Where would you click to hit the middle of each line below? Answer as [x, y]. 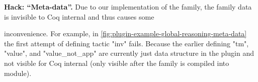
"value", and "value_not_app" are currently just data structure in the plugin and [129, 53]
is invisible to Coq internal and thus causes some [79, 16]
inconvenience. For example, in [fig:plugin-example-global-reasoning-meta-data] [125, 33]
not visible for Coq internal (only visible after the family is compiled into [117, 63]
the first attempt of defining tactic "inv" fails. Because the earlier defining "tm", [126, 43]
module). [18, 73]
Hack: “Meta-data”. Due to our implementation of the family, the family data [128, 7]
